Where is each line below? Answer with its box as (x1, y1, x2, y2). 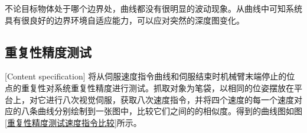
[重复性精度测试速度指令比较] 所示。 (5, 116, 142, 128)
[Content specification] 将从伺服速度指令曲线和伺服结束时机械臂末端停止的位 (5, 70, 295, 82)
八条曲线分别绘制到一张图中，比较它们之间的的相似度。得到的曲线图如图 (21, 105, 302, 117)
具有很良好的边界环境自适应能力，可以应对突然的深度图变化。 (5, 14, 244, 26)
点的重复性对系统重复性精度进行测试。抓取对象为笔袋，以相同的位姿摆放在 (5, 81, 294, 94)
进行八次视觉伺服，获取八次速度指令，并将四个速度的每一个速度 (45, 93, 294, 105)
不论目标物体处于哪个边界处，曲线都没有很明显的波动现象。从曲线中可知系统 (5, 2, 302, 14)
